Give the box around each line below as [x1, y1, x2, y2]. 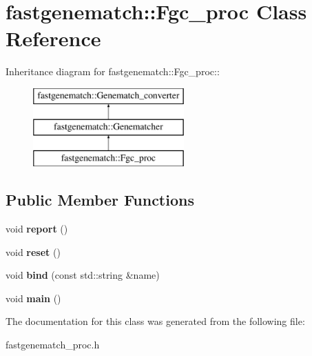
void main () [6, 290, 61, 305]
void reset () [6, 244, 61, 259]
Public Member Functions [6, 189, 194, 210]
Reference [6, 24, 101, 52]
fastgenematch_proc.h [6, 337, 100, 352]
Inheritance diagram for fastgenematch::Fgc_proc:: [6, 64, 220, 79]
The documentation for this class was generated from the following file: [6, 314, 305, 328]
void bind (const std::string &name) [6, 268, 160, 282]
